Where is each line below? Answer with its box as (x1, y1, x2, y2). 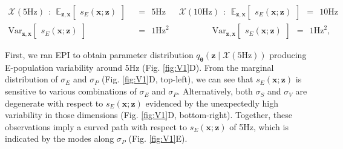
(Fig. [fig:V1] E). (128, 132, 188, 145)
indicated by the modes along (5, 132, 114, 145)
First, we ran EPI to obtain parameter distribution (5, 48, 194, 61)
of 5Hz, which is (229, 120, 289, 133)
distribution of (5, 73, 58, 85)
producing (269, 48, 307, 61)
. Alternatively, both (177, 85, 253, 98)
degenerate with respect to (5, 96, 103, 109)
